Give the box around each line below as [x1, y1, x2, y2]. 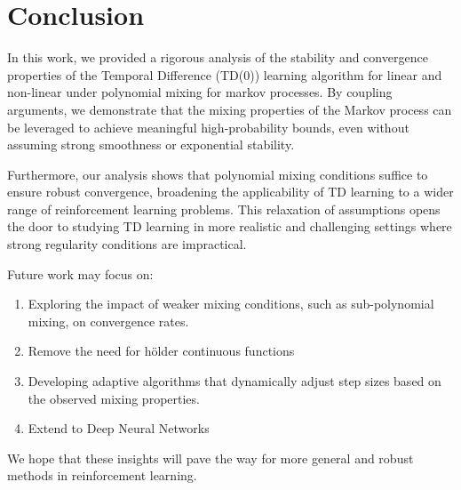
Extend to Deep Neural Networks [28, 419, 210, 438]
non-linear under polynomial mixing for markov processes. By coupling [7, 83, 393, 101]
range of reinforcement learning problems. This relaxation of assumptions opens [7, 199, 441, 218]
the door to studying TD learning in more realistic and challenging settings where [7, 217, 452, 236]
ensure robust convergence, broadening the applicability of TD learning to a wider [7, 182, 454, 201]
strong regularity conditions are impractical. [7, 235, 247, 253]
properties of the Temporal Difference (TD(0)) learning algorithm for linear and [7, 65, 442, 84]
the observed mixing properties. [28, 389, 200, 407]
